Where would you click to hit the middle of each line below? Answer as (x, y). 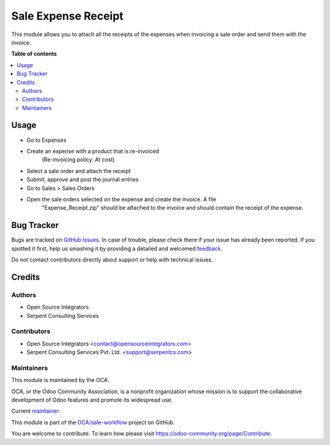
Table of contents (34, 54)
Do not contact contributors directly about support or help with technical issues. (112, 259)
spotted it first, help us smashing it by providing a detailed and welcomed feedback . (117, 248)
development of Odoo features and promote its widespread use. (92, 400)
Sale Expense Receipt (67, 16)
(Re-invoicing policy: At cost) (79, 160)
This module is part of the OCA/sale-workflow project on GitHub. (93, 422)
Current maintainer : (36, 411)
